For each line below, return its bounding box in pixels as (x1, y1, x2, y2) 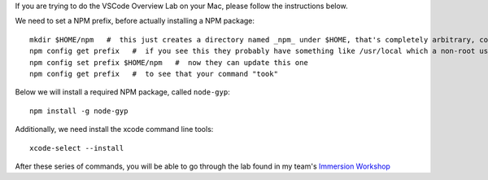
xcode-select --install (29, 143, 124, 152)
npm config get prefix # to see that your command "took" (29, 69, 278, 78)
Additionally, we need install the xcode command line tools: (15, 125, 214, 134)
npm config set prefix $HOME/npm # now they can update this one (29, 58, 308, 67)
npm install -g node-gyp (29, 106, 129, 116)
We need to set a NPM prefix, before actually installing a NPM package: (15, 16, 255, 26)
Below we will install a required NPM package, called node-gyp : (15, 87, 231, 97)
